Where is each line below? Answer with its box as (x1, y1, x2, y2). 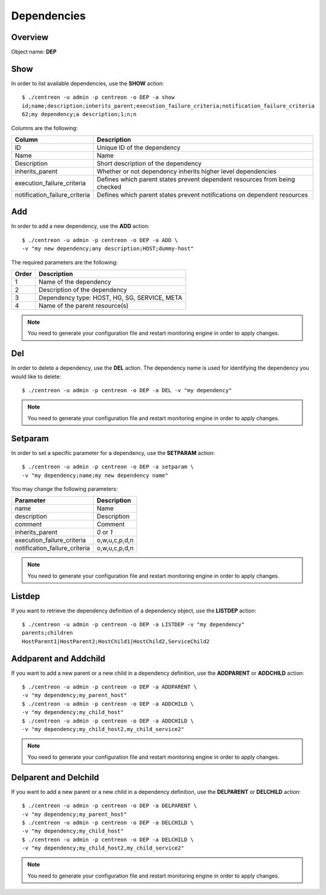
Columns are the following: (11, 124, 78, 131)
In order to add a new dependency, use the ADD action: (11, 223, 150, 230)
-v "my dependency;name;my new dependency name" (22, 472, 168, 479)
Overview (11, 32, 49, 42)
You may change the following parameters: (11, 485, 118, 493)
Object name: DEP (11, 48, 57, 56)
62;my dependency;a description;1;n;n (22, 111, 137, 118)
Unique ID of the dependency (97, 143, 181, 151)
